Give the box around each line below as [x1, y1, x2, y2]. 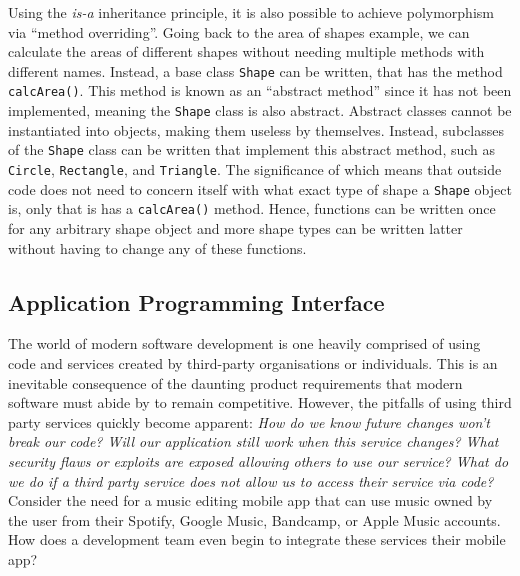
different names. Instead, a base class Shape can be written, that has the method [8, 60, 503, 81]
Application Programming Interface [8, 286, 385, 317]
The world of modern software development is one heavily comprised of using [8, 333, 481, 354]
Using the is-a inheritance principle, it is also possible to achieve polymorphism [8, 2, 494, 22]
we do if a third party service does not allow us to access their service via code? [8, 470, 494, 491]
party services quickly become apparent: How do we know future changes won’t [8, 411, 490, 432]
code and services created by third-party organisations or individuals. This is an [8, 352, 498, 373]
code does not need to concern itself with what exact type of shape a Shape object [8, 178, 512, 199]
